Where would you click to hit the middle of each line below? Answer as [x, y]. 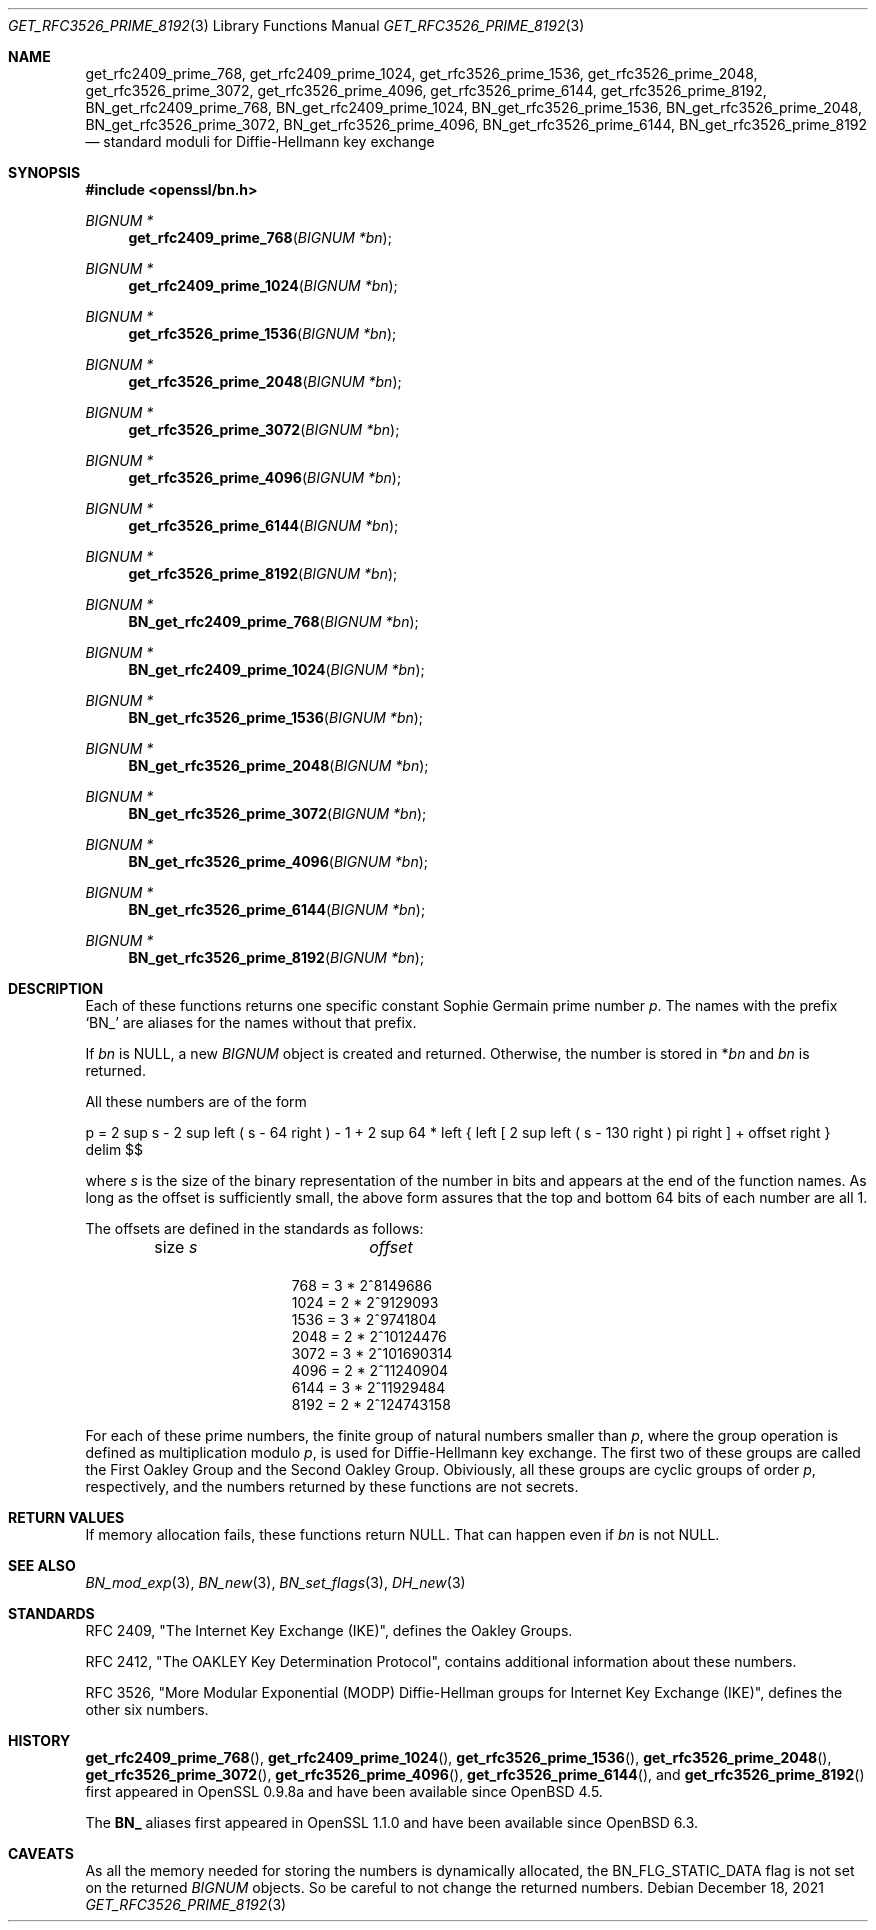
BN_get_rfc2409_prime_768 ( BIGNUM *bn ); [273, 621]
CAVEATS [41, 1853]
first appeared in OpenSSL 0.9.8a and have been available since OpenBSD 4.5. [344, 1791]
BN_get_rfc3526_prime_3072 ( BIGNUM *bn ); [277, 813]
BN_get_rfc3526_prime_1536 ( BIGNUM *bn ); [276, 717]
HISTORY [39, 1740]
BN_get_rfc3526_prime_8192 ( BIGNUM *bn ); [276, 957]
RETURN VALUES [66, 1517]
